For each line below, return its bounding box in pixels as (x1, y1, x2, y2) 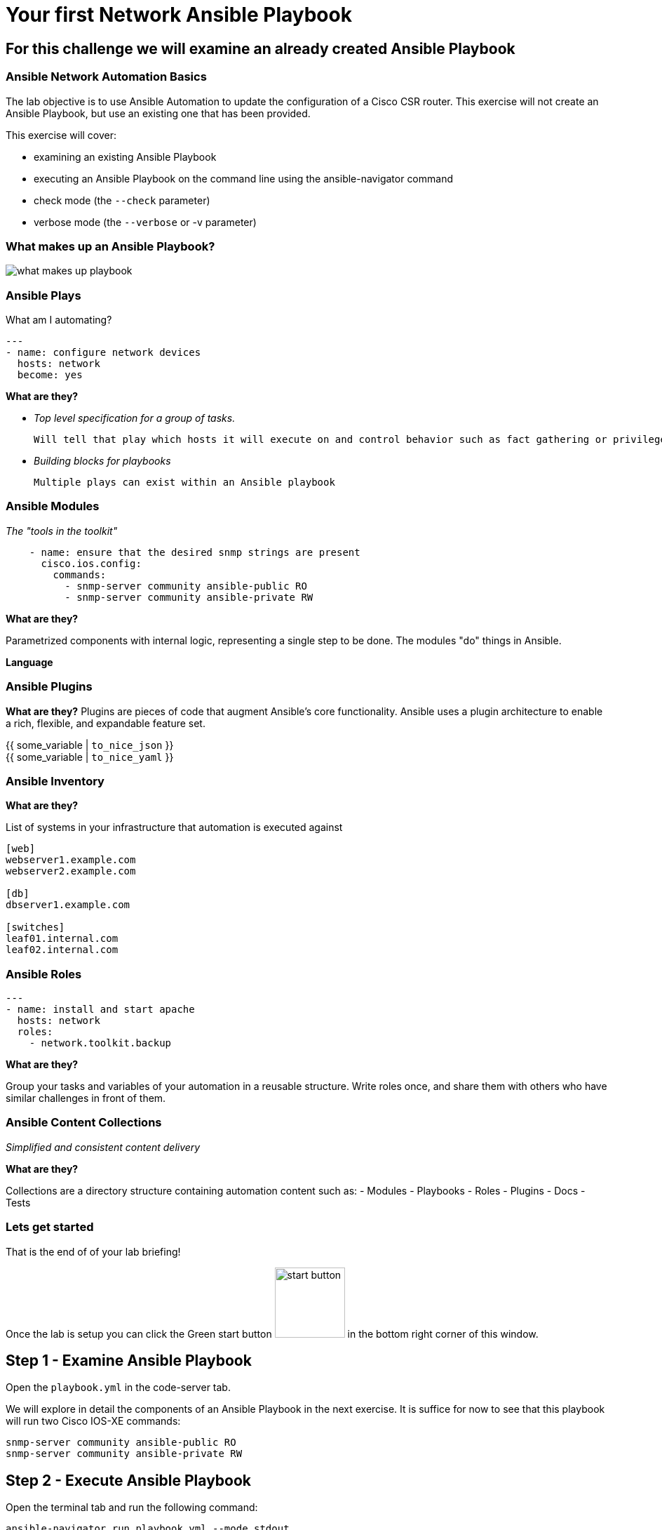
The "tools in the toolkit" (6, 524, 118, 537)
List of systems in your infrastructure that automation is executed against (6, 821, 343, 834)
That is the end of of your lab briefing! (6, 1245, 181, 1258)
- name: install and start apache (6, 1004, 195, 1016)
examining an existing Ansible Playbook (34, 150, 217, 163)
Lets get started (6, 1220, 94, 1235)
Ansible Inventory (6, 773, 104, 788)
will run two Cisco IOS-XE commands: (6, 1415, 181, 1428)
